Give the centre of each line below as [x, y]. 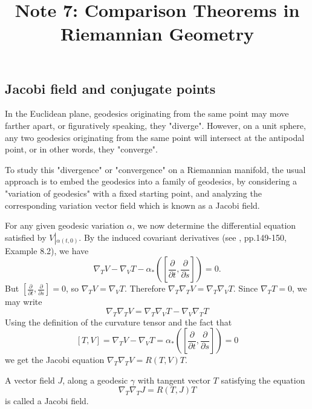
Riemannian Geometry [157, 34]
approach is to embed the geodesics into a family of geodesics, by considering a [151, 181]
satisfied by [26, 237]
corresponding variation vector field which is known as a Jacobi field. [132, 205]
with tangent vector [174, 380]
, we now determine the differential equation [214, 225]
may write [24, 302]
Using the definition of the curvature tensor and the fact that [119, 322]
